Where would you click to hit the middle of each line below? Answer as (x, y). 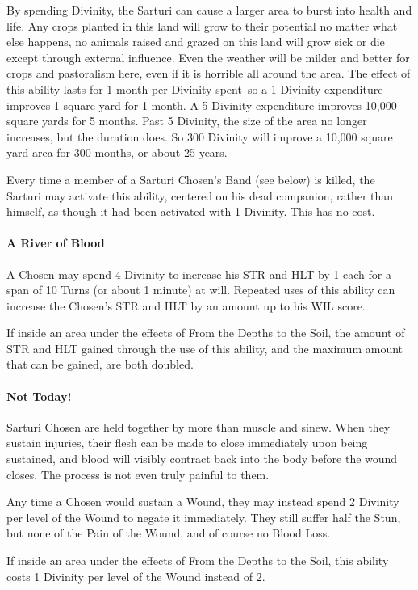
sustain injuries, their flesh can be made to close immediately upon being (187, 442)
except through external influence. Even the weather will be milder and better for (208, 57)
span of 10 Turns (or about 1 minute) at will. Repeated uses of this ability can (201, 290)
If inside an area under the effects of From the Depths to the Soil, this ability (198, 560)
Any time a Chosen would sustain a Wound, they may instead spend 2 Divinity (203, 501)
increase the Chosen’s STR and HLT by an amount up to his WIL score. (186, 305)
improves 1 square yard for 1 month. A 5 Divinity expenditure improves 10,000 (202, 105)
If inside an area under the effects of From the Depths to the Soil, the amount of (206, 333)
